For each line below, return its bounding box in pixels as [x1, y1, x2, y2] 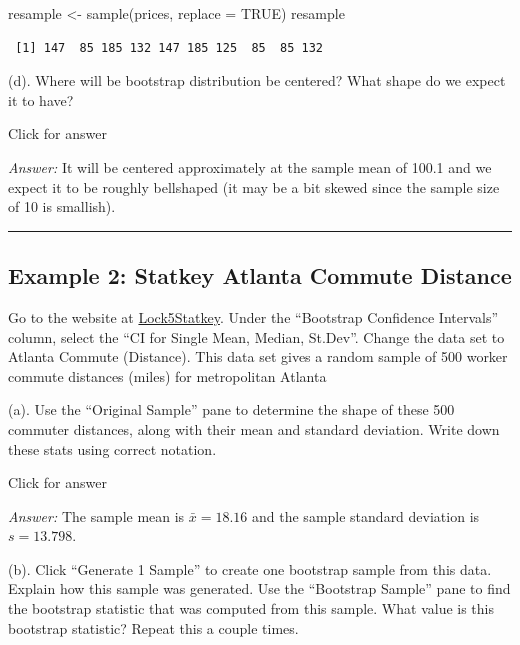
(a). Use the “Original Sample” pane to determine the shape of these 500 [8, 399, 455, 420]
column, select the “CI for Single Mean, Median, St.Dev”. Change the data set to [8, 326, 505, 347]
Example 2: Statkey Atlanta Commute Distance [8, 260, 512, 291]
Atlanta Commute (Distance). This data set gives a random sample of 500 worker [8, 346, 508, 367]
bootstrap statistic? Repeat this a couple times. [8, 617, 299, 638]
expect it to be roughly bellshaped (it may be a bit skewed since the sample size [8, 176, 500, 197]
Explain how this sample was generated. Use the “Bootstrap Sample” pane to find [8, 578, 511, 599]
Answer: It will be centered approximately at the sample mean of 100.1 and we [8, 156, 492, 177]
